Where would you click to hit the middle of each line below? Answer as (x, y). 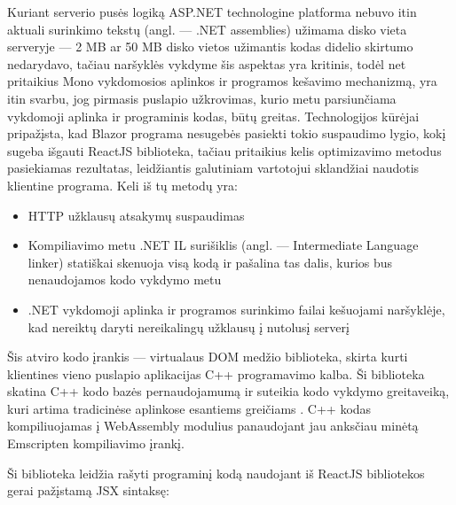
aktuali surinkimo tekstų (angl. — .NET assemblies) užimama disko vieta (207, 29)
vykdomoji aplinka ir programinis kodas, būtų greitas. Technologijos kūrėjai (213, 116)
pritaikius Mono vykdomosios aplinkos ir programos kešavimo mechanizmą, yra (222, 81)
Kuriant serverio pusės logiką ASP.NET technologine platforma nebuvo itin (212, 12)
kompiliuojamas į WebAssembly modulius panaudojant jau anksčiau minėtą (213, 426)
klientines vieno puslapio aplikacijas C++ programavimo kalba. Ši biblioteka (216, 373)
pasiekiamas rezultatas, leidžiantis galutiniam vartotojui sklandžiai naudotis (213, 168)
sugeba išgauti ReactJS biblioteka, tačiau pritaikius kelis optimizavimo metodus (224, 150)
